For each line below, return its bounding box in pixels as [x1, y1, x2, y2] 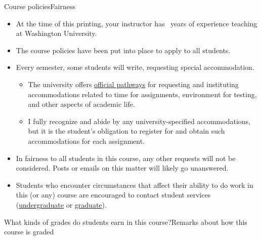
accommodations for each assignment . [28, 135, 145, 146]
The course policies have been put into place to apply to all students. [16, 45, 231, 55]
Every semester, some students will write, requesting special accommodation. [16, 62, 254, 72]
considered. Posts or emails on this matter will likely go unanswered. [16, 163, 229, 173]
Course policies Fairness [4, 1, 75, 11]
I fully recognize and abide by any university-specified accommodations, [28, 115, 250, 126]
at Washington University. [16, 28, 97, 38]
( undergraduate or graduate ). [16, 199, 107, 210]
